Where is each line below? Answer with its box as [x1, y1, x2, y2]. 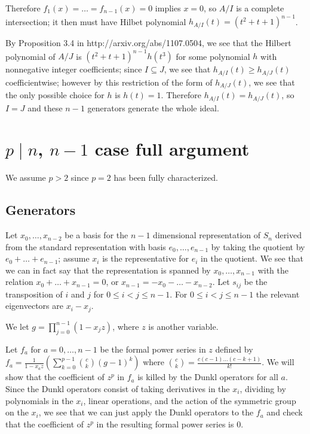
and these [27, 101, 63, 114]
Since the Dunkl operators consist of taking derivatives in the [5, 382, 230, 394]
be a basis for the [65, 229, 128, 241]
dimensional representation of [153, 229, 261, 241]
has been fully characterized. [113, 171, 218, 184]
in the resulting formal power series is [96, 417, 234, 430]
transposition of [5, 287, 63, 300]
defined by [215, 342, 253, 355]
